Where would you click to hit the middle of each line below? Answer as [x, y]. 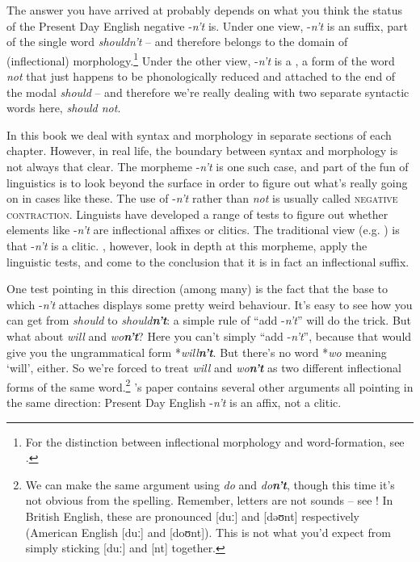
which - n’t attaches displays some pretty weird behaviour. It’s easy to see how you [210, 304]
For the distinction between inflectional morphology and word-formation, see [215, 441]
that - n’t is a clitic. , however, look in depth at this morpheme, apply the [187, 245]
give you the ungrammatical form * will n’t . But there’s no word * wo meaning [197, 352]
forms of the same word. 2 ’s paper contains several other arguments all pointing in [210, 385]
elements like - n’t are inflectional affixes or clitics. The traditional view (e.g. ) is [203, 230]
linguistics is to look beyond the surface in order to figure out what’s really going [207, 182]
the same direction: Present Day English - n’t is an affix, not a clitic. [174, 402]
